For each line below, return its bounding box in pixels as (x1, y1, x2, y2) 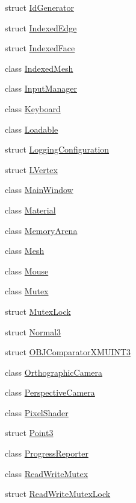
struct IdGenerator (5, 1, 75, 13)
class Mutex (5, 285, 49, 297)
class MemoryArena (5, 224, 78, 236)
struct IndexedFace (5, 42, 75, 54)
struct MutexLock (5, 305, 71, 317)
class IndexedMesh (5, 62, 73, 74)
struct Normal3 (5, 325, 61, 338)
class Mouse (5, 264, 49, 277)
